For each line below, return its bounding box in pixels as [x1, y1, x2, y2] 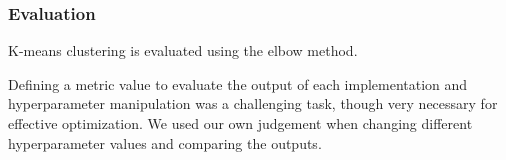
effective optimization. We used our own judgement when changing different [8, 113, 473, 133]
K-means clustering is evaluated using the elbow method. [8, 40, 358, 61]
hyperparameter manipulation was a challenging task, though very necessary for [8, 93, 498, 114]
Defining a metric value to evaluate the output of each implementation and [8, 73, 468, 94]
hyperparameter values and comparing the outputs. [8, 132, 322, 153]
